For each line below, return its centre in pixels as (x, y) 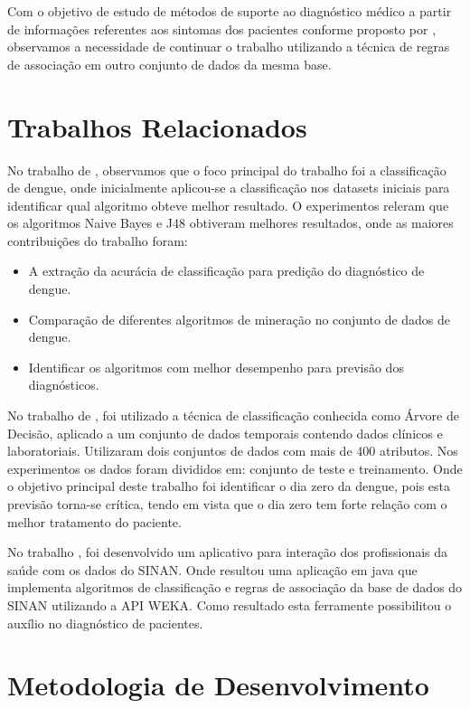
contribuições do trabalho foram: (98, 240)
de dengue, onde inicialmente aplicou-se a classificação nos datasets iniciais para (229, 188)
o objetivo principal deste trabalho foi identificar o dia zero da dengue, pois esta (229, 486)
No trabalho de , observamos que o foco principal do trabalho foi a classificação (227, 170)
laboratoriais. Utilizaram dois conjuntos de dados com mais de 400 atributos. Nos (233, 451)
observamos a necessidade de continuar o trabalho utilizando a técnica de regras (229, 47)
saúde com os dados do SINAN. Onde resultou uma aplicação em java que (212, 569)
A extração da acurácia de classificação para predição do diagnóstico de (226, 271)
